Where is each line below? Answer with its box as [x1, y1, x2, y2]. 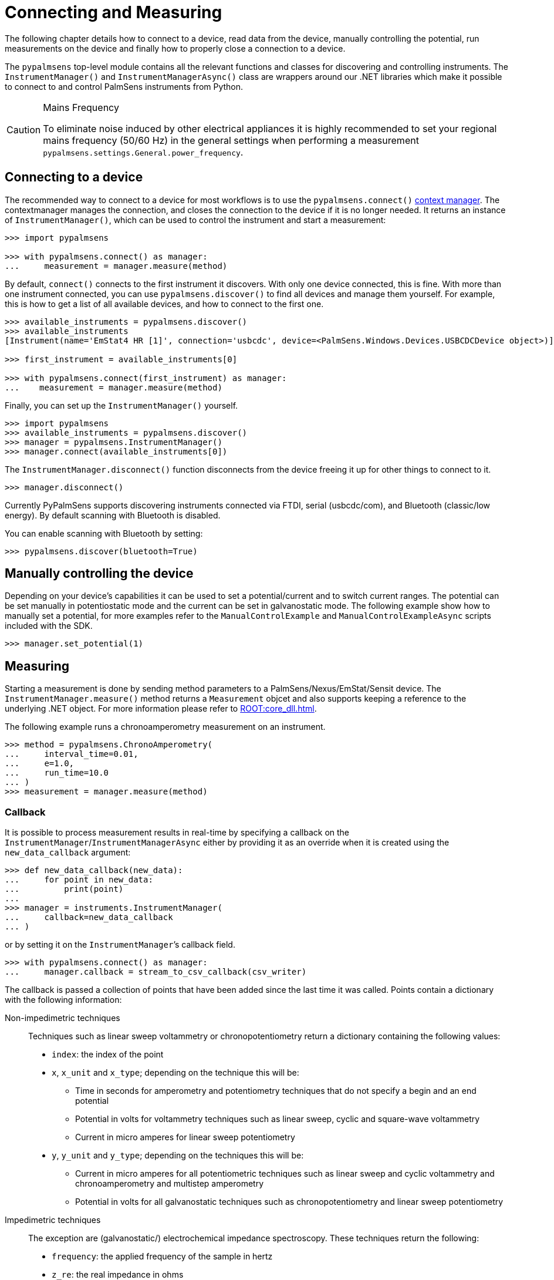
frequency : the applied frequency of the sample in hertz [52, 1251, 273, 1262]
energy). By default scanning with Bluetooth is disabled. [5, 510, 221, 520]
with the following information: [5, 995, 122, 1005]
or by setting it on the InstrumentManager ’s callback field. [5, 939, 235, 950]
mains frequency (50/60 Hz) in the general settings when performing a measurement [43, 134, 419, 146]
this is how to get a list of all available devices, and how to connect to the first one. [5, 298, 324, 309]
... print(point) [5, 884, 124, 894]
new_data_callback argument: [5, 847, 131, 858]
